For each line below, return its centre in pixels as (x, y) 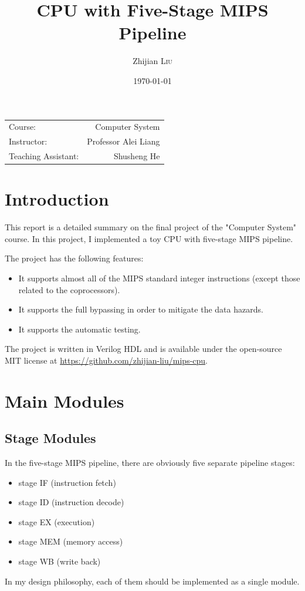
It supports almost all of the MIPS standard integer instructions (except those (159, 278)
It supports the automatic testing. (79, 329)
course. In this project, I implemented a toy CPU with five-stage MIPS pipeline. (149, 238)
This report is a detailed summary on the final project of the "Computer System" (151, 227)
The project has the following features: (74, 258)
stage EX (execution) (57, 521)
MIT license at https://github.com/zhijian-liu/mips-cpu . (106, 360)
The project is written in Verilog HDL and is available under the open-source (143, 349)
